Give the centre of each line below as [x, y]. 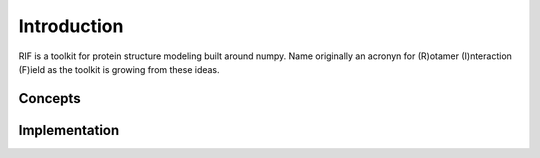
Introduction [71, 26]
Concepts [49, 98]
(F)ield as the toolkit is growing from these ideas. [119, 69]
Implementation [69, 130]
